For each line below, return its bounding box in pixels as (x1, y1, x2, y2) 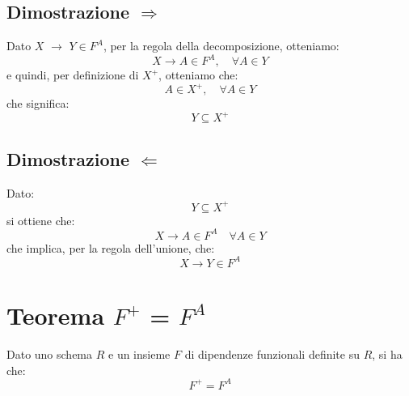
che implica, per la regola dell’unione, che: (6, 239, 215, 256)
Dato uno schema (6, 346, 93, 363)
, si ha (372, 346, 403, 363)
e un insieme (108, 346, 171, 363)
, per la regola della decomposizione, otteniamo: (103, 37, 339, 54)
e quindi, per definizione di (6, 66, 139, 83)
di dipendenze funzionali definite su (184, 346, 360, 363)
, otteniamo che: (158, 66, 238, 83)
